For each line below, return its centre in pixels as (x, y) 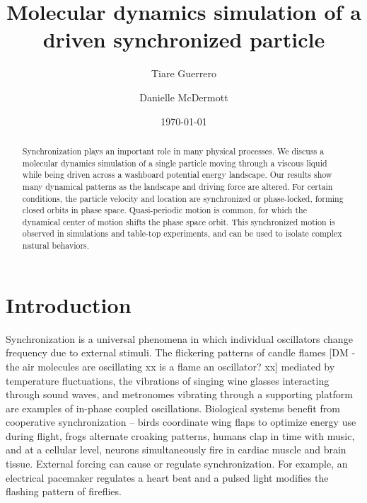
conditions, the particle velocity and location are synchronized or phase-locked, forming (183, 198)
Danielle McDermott (184, 97)
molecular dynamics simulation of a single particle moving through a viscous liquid (175, 163)
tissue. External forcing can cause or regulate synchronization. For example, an (177, 464)
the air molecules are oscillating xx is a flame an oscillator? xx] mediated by (170, 366)
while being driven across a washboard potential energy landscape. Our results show (177, 175)
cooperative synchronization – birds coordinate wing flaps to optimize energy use (181, 422)
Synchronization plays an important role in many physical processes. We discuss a (173, 151)
